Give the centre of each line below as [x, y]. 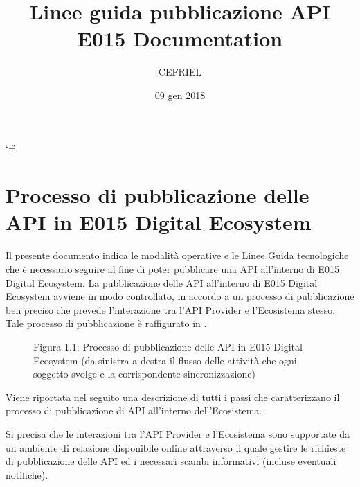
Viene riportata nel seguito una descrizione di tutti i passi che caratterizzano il [173, 397]
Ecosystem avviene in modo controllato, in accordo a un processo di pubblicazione [180, 296]
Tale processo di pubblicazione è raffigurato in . [106, 323]
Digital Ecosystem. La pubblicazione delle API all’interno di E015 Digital [162, 282]
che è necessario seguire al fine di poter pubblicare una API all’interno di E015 [172, 269]
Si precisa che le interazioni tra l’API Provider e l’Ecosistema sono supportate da [178, 433]
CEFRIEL [180, 72]
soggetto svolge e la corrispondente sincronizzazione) [144, 374]
